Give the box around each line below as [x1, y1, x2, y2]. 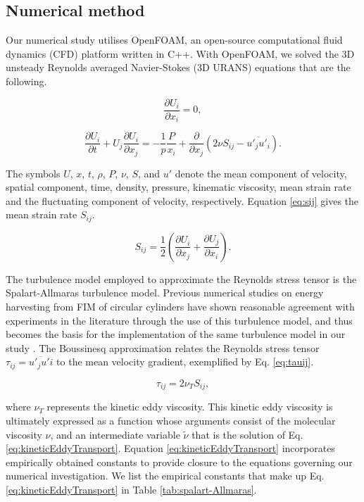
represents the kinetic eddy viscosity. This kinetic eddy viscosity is [46, 399, 333, 414]
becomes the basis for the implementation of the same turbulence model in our [6, 327, 346, 341]
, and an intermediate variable [50, 427, 180, 441]
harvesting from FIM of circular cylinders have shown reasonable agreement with [6, 299, 355, 314]
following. [6, 73, 47, 88]
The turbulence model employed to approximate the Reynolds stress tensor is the [6, 271, 357, 286]
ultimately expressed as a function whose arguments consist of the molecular [6, 413, 336, 427]
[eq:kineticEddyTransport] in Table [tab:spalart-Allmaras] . [6, 482, 257, 496]
